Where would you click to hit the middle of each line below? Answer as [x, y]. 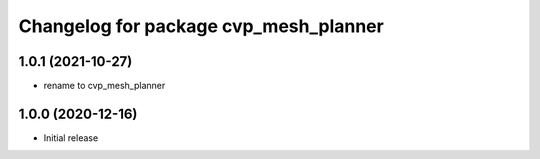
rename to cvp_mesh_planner [104, 86]
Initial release [71, 137]
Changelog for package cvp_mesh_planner [201, 26]
